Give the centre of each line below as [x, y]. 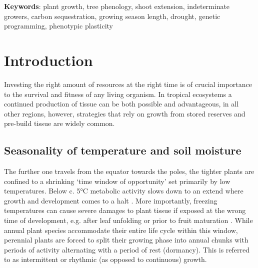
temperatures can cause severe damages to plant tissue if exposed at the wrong [125, 210]
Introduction [48, 60]
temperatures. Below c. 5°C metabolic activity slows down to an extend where [124, 191]
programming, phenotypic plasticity [58, 26]
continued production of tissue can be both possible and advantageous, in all [121, 104]
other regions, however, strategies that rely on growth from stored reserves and [125, 113]
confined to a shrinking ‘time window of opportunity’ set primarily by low [117, 181]
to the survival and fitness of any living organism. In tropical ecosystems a [118, 94]
